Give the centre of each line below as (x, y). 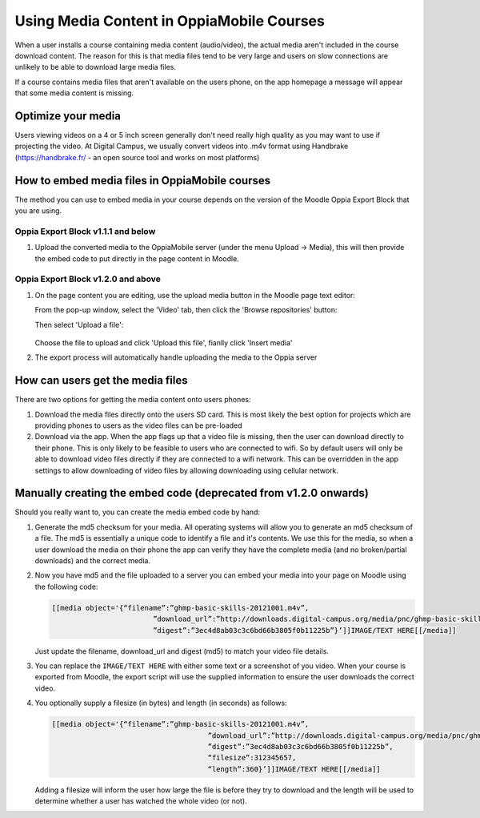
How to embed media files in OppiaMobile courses (143, 180)
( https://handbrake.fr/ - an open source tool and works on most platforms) (137, 157)
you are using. (38, 211)
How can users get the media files (101, 381)
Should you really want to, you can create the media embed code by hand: (137, 512)
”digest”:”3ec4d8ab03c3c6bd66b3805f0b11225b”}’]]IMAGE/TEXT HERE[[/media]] (304, 630)
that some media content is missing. (74, 93)
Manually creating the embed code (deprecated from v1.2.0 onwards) (192, 493)
